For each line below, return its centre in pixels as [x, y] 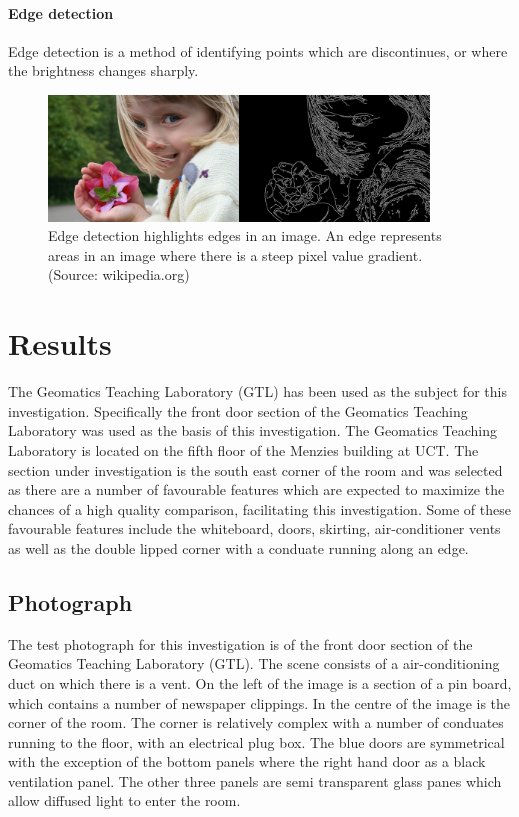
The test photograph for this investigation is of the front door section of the [240, 643]
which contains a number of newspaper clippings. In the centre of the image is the [259, 702]
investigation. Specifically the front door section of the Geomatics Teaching [238, 410]
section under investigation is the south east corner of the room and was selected [255, 469]
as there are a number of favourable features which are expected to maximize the [256, 489]
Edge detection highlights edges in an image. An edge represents [245, 235]
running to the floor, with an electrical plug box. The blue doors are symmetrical [256, 741]
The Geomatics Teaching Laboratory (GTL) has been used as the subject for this [257, 391]
